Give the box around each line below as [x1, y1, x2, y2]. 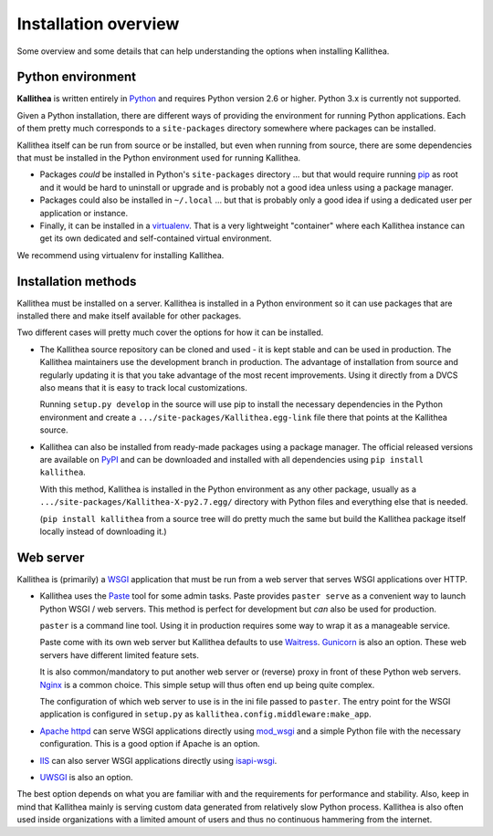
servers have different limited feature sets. [39, 649, 200, 661]
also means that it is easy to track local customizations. [39, 382, 248, 392]
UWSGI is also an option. [39, 771, 133, 782]
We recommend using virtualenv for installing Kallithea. [16, 249, 225, 260]
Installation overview [16, 14, 180, 34]
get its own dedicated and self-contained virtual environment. [39, 233, 272, 244]
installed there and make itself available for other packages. [16, 310, 242, 321]
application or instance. [39, 207, 128, 218]
